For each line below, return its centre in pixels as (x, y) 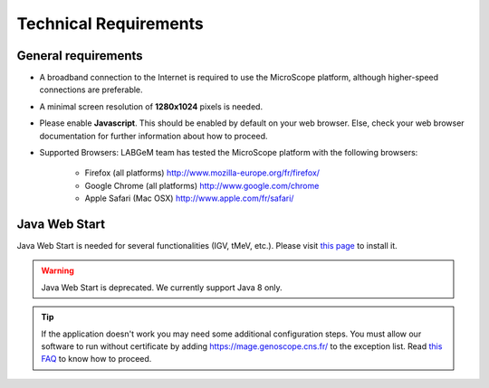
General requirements (80, 56)
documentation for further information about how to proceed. (153, 136)
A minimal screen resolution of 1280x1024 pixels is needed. (151, 106)
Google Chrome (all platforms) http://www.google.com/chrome (202, 185)
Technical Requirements (110, 24)
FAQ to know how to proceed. (96, 359)
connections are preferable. (91, 90)
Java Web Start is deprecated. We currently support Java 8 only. (162, 287)
